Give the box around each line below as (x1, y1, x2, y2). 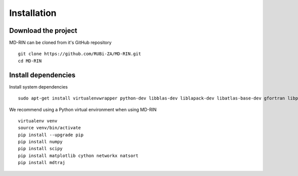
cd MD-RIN (18, 58, 42, 64)
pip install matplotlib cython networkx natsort (18, 153, 139, 159)
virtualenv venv (18, 118, 58, 124)
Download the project (9, 26, 77, 35)
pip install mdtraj (18, 160, 66, 166)
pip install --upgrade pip (18, 132, 84, 138)
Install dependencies (9, 71, 75, 79)
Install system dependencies (9, 84, 68, 89)
